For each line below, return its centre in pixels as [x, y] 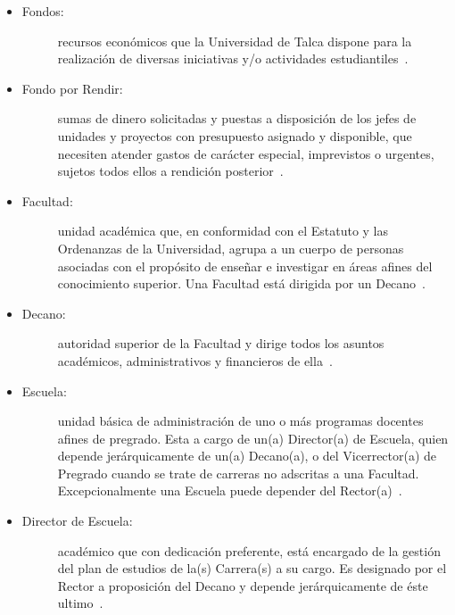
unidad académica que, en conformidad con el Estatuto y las [223, 231]
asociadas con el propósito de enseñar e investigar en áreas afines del [245, 266]
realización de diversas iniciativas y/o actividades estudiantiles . [233, 58]
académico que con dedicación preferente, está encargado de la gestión [249, 550]
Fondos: [43, 11]
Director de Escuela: [77, 521]
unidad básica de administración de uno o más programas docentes [240, 421]
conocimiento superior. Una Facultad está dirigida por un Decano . [241, 283]
